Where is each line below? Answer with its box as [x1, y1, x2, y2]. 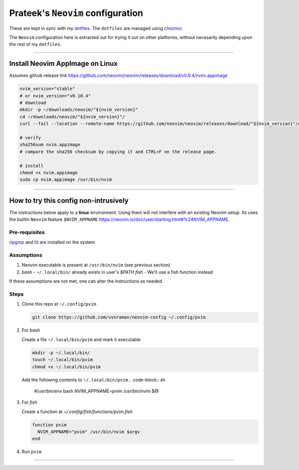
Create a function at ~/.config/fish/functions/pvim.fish [21, 409, 133, 415]
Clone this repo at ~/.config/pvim [21, 301, 97, 307]
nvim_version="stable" [19, 86, 75, 92]
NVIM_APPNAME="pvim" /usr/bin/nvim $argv [37, 429, 141, 435]
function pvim [32, 422, 67, 428]
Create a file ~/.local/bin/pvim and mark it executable [21, 336, 141, 342]
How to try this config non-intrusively [9, 196, 129, 205]
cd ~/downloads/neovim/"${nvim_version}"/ [19, 114, 125, 119]
